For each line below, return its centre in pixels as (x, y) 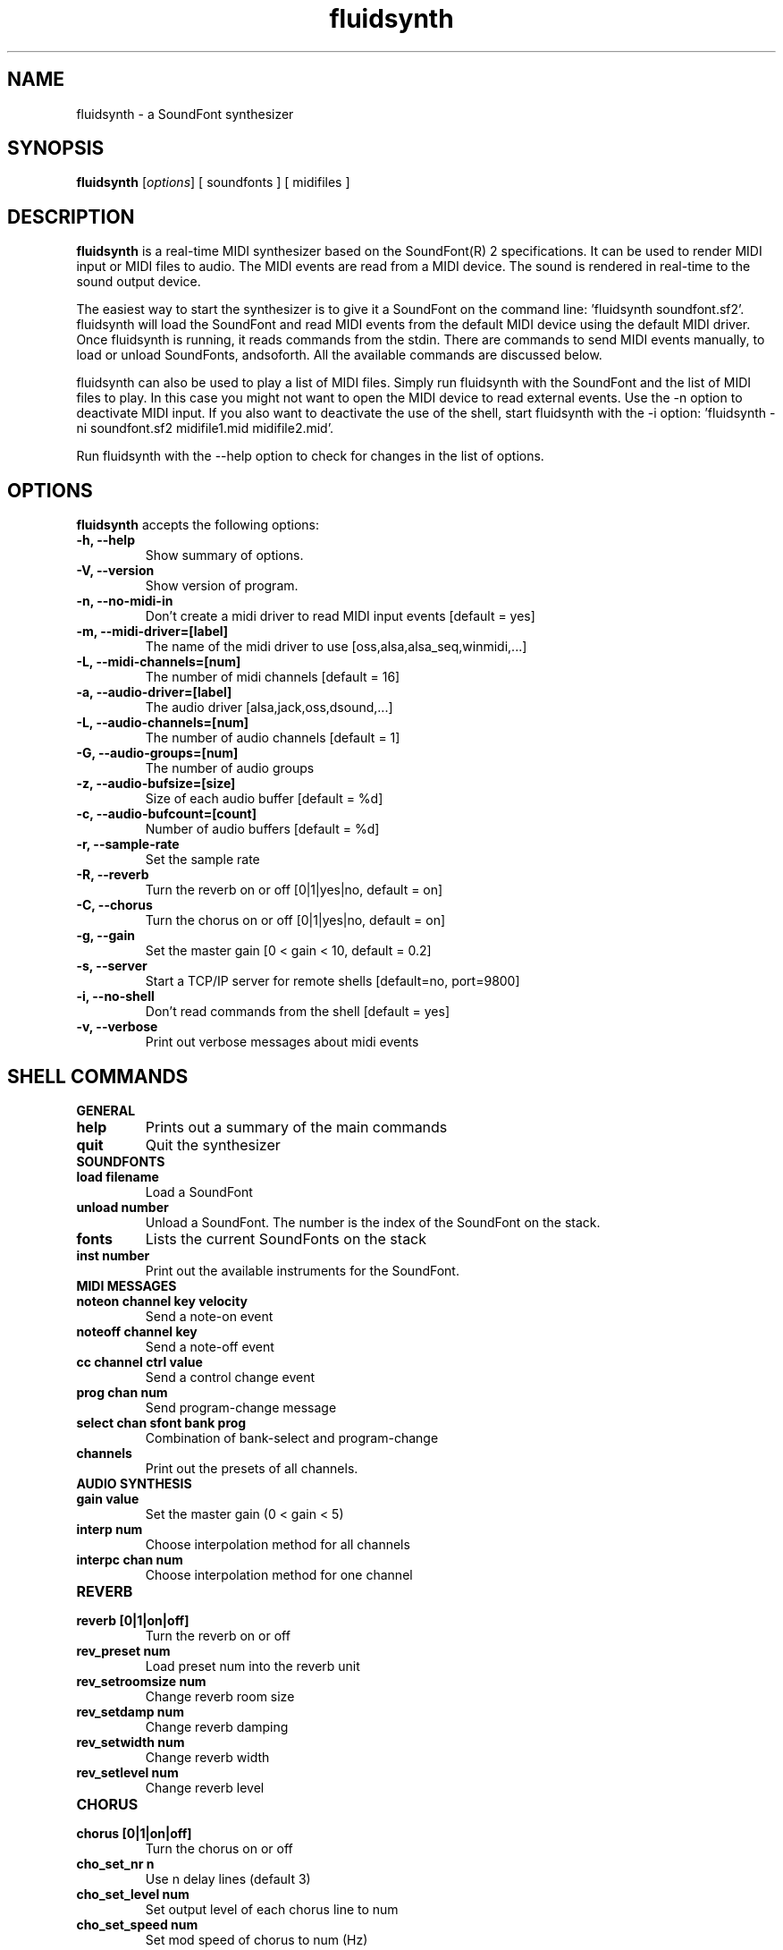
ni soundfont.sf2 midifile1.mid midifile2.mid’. (205, 428)
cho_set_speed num (137, 1924)
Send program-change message (241, 1407)
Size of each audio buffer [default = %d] (264, 799)
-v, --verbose (117, 1027)
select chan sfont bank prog (161, 1422)
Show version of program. (222, 586)
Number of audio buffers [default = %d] (262, 829)
